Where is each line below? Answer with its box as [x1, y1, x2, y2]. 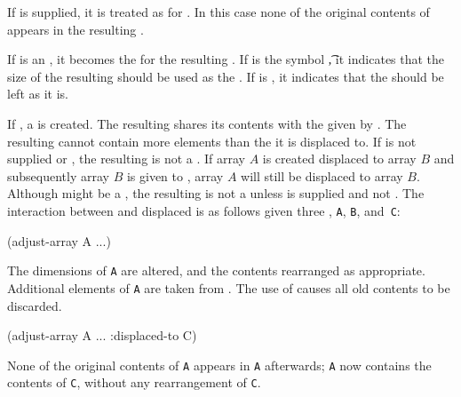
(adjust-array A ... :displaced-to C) [7, 326, 197, 345]
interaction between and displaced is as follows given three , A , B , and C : [7, 201, 401, 219]
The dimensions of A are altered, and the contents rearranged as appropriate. [7, 261, 425, 280]
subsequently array [7, 166, 109, 185]
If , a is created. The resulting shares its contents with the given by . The [7, 114, 407, 132]
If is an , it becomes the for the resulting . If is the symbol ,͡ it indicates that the [7, 50, 445, 68]
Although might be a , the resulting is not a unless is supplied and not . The [7, 184, 425, 202]
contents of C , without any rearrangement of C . [7, 373, 261, 392]
